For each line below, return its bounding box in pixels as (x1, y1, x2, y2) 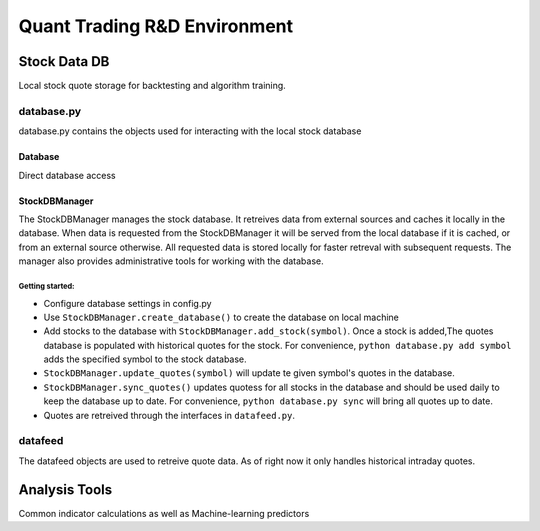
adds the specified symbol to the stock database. (43, 353, 247, 365)
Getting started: (18, 281, 75, 291)
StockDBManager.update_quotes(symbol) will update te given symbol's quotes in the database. (43, 367, 455, 379)
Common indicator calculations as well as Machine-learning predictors (18, 507, 310, 519)
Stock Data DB (18, 53, 110, 70)
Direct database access (18, 169, 117, 181)
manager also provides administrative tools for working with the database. (18, 255, 324, 267)
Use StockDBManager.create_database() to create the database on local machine (43, 311, 399, 323)
